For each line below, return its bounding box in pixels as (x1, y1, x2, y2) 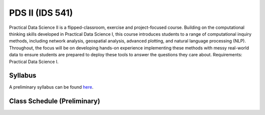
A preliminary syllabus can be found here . (9, 84, 94, 90)
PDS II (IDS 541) (9, 7, 73, 18)
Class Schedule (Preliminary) (9, 97, 101, 105)
